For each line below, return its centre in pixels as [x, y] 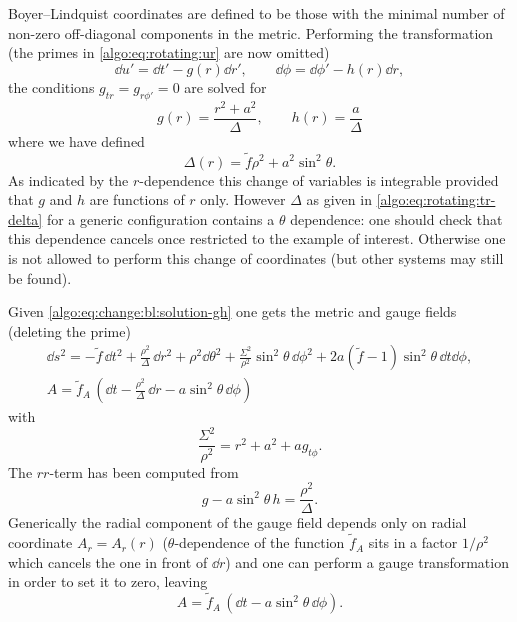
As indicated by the [68, 179]
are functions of [137, 199]
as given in [339, 199]
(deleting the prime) [69, 330]
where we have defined [76, 140]
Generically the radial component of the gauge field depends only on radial [237, 522]
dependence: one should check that [396, 218]
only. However [243, 199]
